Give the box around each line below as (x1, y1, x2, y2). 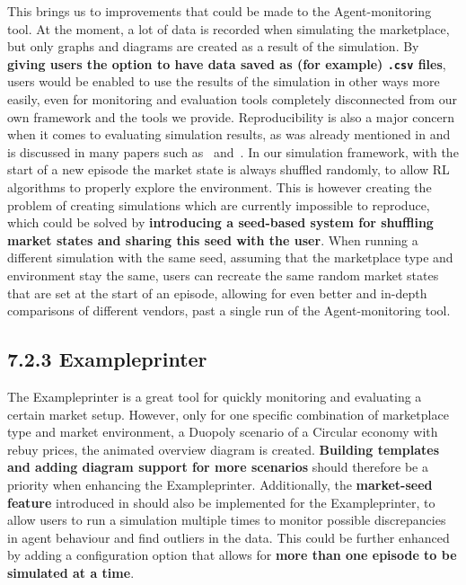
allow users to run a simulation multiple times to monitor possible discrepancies (7, 510, 446, 529)
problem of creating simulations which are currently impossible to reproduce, (7, 195, 430, 214)
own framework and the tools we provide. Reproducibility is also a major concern (7, 107, 455, 126)
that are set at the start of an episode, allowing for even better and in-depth (7, 283, 427, 302)
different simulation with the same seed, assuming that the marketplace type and (7, 248, 453, 267)
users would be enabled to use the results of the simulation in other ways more (7, 72, 440, 91)
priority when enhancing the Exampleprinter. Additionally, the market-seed (7, 474, 433, 493)
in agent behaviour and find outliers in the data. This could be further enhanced (7, 527, 450, 546)
